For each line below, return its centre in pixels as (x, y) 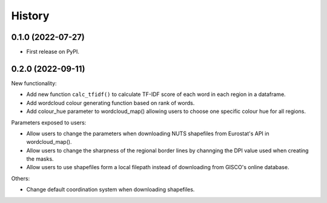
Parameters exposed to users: (49, 122)
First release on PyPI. (53, 52)
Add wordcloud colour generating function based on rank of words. (111, 103)
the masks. (40, 159)
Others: (21, 178)
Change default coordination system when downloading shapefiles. (111, 190)
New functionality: (34, 83)
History (30, 16)
